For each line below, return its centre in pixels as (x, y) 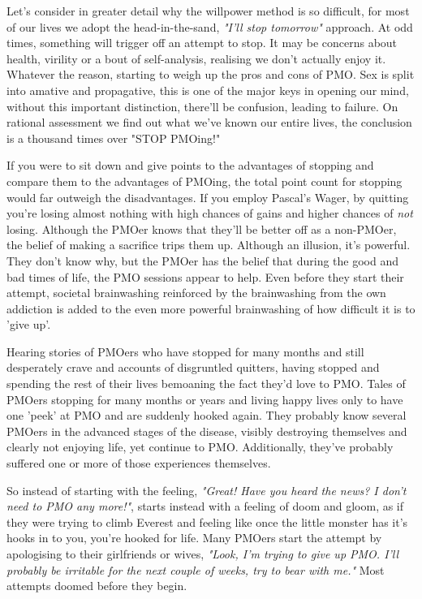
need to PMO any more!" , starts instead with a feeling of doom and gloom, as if (205, 506)
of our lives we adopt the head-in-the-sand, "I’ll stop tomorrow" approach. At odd (210, 26)
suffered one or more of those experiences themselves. (139, 463)
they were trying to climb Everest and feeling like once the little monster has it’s (207, 521)
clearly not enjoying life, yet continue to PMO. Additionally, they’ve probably (200, 447)
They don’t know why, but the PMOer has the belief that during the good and (203, 260)
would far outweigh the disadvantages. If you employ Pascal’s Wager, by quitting (208, 197)
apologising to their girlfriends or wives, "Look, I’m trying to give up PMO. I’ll (203, 554)
